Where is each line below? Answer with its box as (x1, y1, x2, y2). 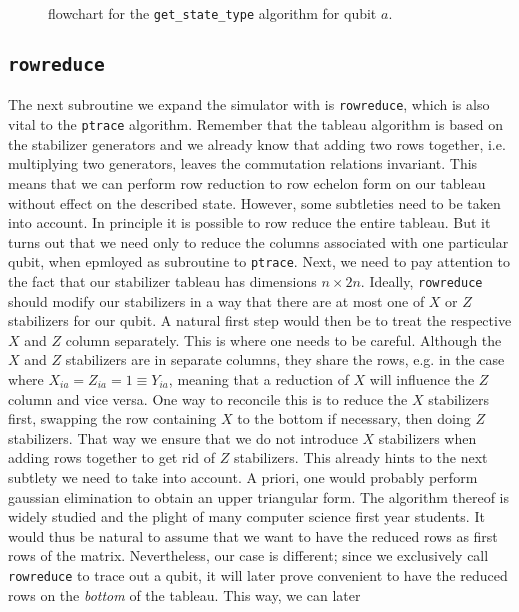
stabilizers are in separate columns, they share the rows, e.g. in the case (65, 349, 505, 370)
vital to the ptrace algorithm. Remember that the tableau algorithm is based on (8, 114, 503, 135)
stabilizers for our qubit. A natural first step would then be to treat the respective (8, 310, 512, 331)
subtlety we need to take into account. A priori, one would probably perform (8, 466, 478, 487)
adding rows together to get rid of (8, 447, 216, 468)
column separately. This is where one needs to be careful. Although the (65, 329, 502, 350)
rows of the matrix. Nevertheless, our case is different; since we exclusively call (8, 545, 489, 566)
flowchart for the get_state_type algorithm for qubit (48, 3, 377, 23)
